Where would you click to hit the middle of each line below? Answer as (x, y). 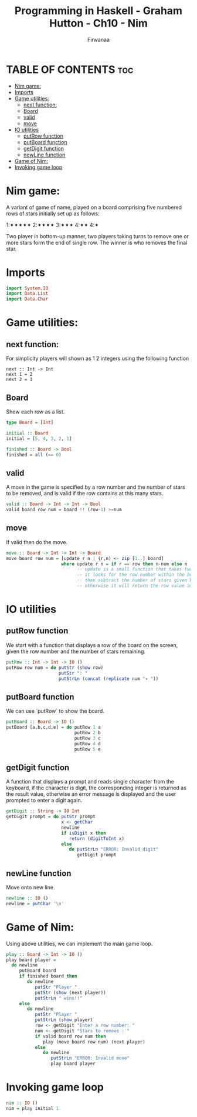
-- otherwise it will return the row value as (135, 586)
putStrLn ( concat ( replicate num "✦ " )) (108, 678)
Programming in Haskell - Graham (98, 11)
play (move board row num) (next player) (94, 1042)
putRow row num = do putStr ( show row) (55, 668)
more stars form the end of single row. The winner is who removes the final (97, 242)
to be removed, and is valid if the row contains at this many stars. (85, 494)
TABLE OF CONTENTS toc (70, 69)
